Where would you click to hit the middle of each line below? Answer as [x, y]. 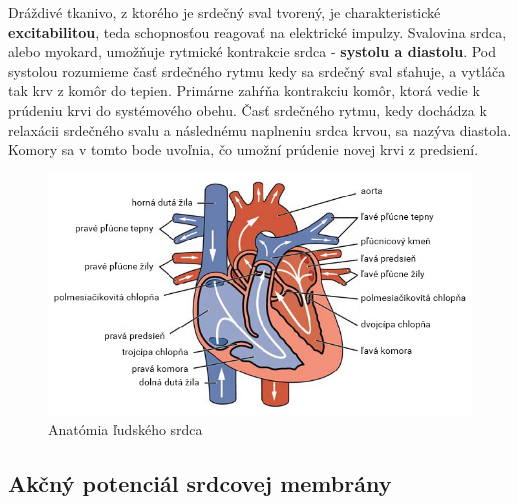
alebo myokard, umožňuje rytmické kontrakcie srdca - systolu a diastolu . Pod [252, 51]
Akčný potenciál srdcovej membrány [200, 483]
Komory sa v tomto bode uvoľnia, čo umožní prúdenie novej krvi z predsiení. [243, 149]
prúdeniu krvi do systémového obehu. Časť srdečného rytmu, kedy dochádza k [247, 109]
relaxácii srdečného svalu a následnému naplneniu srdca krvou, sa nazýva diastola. [260, 129]
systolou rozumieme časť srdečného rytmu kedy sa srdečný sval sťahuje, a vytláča [257, 70]
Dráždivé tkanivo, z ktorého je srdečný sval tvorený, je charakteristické [224, 12]
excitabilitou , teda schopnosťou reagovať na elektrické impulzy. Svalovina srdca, [257, 31]
